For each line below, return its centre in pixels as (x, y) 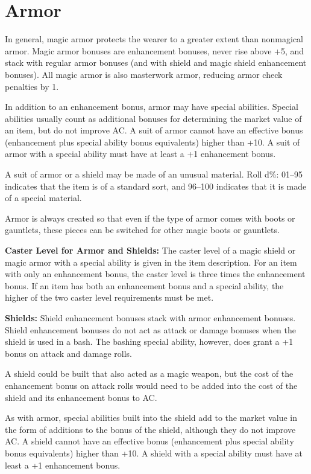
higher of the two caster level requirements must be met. (109, 297)
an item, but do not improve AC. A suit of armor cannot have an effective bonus (154, 130)
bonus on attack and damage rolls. (68, 353)
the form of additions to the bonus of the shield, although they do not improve (150, 429)
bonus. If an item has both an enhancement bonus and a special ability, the (144, 285)
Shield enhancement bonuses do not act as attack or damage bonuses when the (150, 329)
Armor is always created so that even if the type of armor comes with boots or (150, 218)
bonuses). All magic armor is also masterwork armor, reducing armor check (144, 74)
